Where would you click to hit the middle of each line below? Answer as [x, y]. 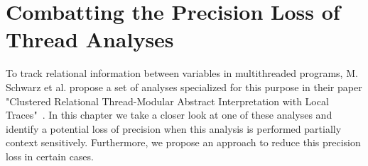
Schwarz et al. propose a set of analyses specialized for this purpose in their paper [184, 87]
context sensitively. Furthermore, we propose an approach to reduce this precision [183, 142]
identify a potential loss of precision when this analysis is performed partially [174, 128]
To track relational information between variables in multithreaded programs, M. [182, 73]
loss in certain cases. [50, 156]
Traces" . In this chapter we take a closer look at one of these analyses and [169, 115]
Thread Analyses [90, 39]
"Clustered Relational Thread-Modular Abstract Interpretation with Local [167, 101]
